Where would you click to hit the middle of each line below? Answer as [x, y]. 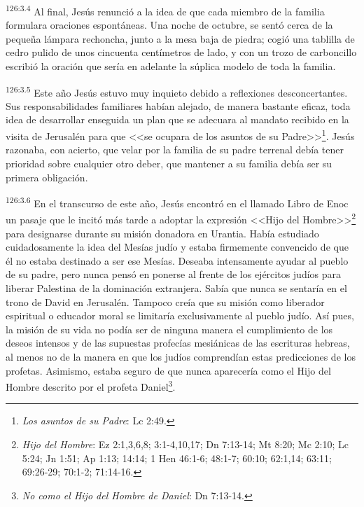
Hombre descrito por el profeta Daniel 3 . [91, 386]
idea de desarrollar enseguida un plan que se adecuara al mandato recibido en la [177, 119]
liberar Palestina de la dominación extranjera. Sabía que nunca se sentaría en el [176, 287]
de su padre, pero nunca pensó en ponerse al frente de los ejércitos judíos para [174, 274]
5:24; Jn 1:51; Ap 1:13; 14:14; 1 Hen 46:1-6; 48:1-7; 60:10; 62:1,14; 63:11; [177, 458]
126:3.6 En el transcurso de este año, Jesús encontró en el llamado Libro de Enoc [177, 202]
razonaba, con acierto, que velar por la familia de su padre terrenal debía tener [175, 150]
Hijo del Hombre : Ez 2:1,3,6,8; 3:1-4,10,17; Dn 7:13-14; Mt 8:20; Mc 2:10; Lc [185, 444]
